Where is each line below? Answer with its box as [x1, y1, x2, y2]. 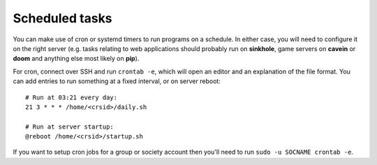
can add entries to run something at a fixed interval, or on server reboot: [13, 77, 221, 85]
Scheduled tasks [13, 10, 112, 26]
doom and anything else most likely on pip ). [13, 55, 140, 63]
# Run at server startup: [25, 122, 114, 131]
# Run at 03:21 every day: [25, 93, 118, 101]
